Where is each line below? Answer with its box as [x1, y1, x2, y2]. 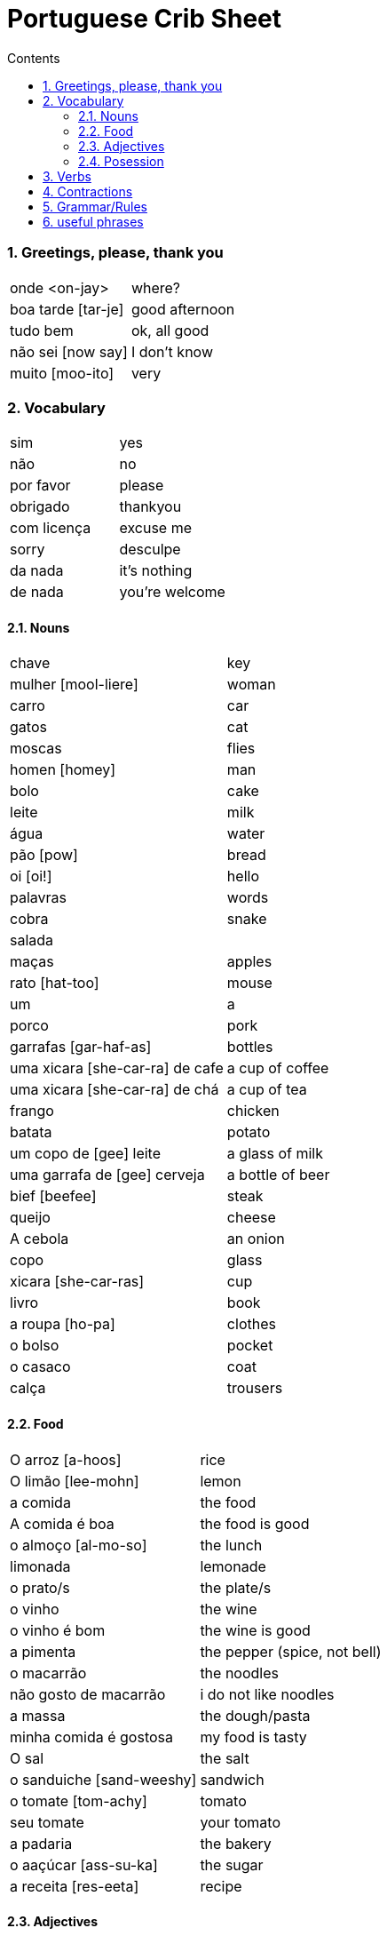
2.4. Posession [78, 153, 164, 169]
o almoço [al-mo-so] [10, 1535, 147, 1554]
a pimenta [10, 1642, 76, 1661]
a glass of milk [226, 1144, 323, 1163]
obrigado [10, 498, 70, 516]
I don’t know [130, 342, 213, 361]
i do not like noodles [200, 1685, 335, 1703]
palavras [10, 888, 67, 907]
